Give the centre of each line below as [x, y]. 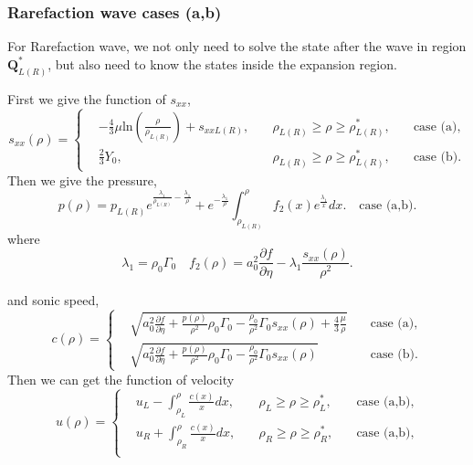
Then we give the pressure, [82, 180]
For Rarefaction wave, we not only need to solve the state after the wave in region [237, 46]
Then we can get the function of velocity [121, 379]
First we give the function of [87, 98]
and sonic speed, [53, 299]
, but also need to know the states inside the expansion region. [222, 63]
